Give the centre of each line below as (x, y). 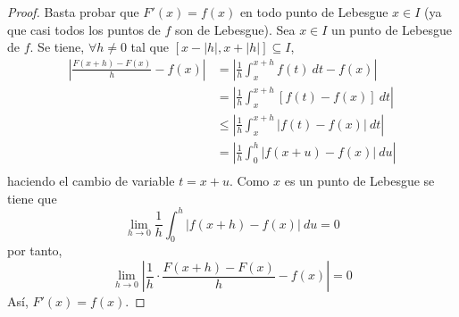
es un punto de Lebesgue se (359, 180)
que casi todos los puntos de (84, 29)
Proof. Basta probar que (73, 12)
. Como (250, 180)
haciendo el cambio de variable (91, 180)
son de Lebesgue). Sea (235, 29)
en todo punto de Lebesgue (314, 12)
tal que (150, 47)
